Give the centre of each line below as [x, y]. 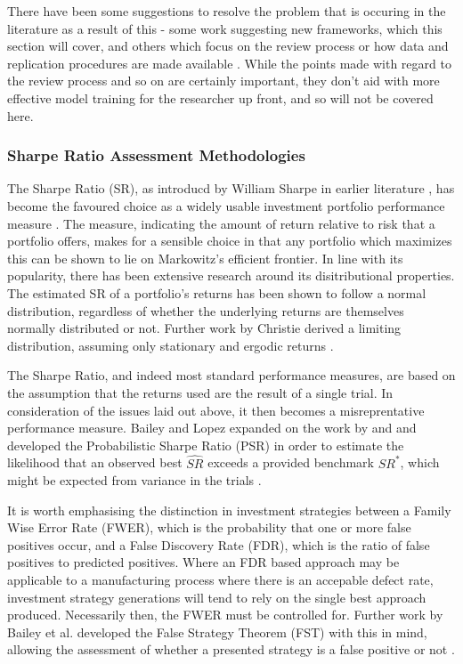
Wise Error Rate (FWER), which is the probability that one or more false [209, 527]
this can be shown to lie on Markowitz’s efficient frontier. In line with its [205, 258]
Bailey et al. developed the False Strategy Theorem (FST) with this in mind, [217, 632]
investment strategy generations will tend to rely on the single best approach [217, 597]
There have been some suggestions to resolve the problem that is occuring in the [227, 11]
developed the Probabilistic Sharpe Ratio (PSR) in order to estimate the [206, 445]
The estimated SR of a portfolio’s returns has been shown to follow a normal [217, 292]
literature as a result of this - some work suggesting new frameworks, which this [225, 28]
